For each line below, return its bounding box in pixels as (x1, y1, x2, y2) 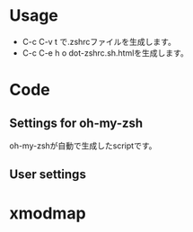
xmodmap (9, 203, 87, 223)
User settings (9, 167, 87, 183)
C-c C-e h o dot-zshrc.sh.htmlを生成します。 (22, 47, 189, 58)
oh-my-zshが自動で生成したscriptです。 (9, 140, 157, 151)
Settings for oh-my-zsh (9, 115, 144, 130)
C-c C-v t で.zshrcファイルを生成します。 (22, 36, 177, 47)
